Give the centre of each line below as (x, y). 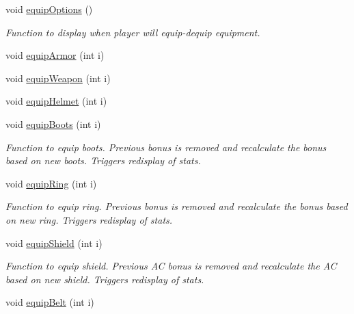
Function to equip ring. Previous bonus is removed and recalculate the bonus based (177, 206)
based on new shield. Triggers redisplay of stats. (105, 279)
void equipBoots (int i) (53, 123)
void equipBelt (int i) (50, 302)
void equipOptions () (49, 9)
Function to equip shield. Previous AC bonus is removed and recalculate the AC (171, 266)
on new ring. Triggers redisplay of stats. (89, 219)
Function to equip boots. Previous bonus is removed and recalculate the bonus (166, 147)
